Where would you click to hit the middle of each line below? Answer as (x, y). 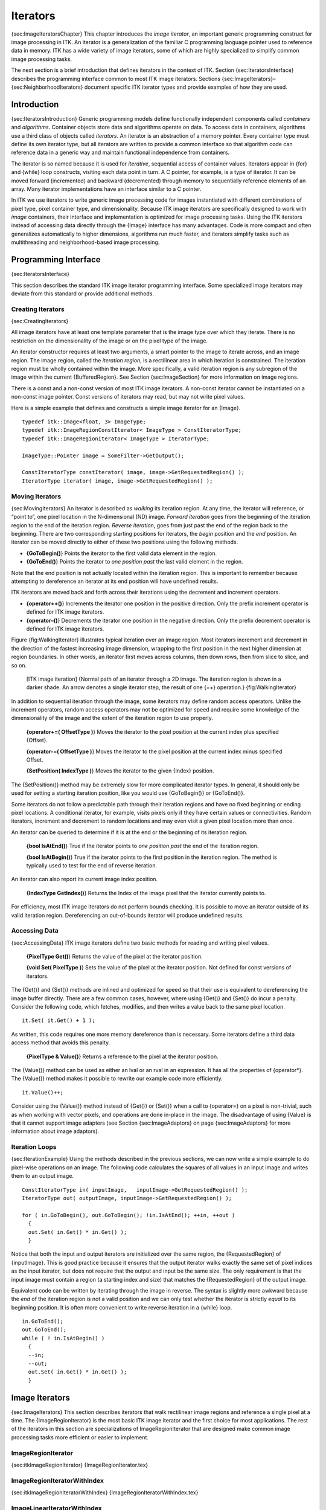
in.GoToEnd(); (43, 1322)
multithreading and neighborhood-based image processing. (85, 242)
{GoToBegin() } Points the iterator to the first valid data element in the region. (122, 553)
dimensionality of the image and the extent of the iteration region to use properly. (112, 718)
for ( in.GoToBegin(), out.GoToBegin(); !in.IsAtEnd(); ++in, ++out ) (129, 1215)
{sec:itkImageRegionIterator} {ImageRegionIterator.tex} (80, 1465)
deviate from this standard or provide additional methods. (82, 294)
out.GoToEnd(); (44, 1330)
